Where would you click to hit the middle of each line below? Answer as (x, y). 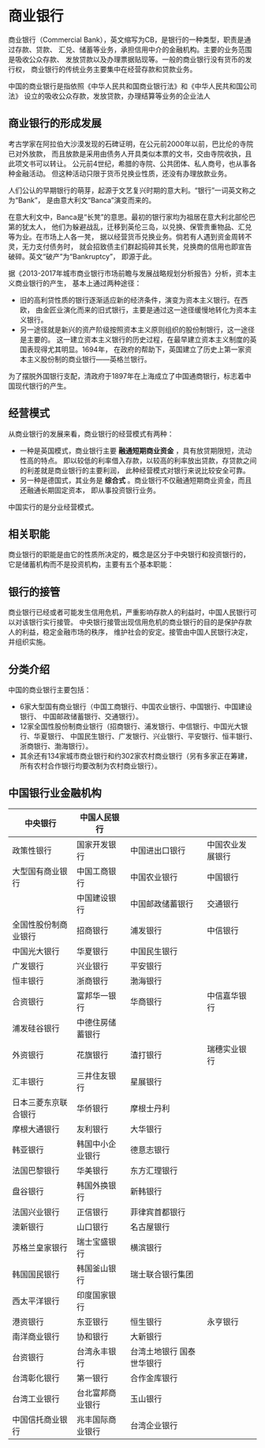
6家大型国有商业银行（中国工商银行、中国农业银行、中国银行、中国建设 (136, 707)
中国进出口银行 (158, 850)
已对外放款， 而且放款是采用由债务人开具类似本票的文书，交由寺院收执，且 (130, 153)
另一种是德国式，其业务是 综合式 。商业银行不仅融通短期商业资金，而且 (136, 480)
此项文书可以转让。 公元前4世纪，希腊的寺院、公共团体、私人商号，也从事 (129, 164)
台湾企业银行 (154, 1425)
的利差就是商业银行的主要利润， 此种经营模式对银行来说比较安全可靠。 (134, 470)
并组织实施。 (29, 642)
